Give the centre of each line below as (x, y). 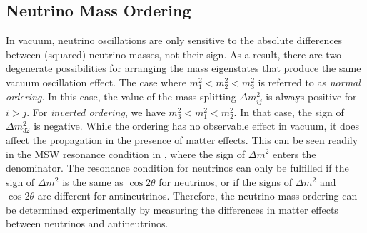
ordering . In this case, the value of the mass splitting (121, 96)
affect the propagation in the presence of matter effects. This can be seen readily (182, 139)
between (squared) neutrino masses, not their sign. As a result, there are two (174, 54)
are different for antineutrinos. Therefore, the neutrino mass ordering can (197, 196)
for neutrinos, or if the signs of (225, 181)
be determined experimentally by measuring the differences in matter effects (172, 209)
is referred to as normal (309, 82)
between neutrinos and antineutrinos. (87, 223)
